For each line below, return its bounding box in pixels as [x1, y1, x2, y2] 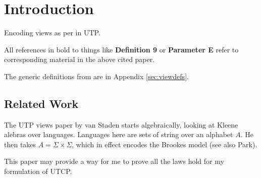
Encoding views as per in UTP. [4, 27, 100, 38]
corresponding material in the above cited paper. [4, 54, 155, 65]
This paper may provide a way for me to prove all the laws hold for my [4, 156, 224, 166]
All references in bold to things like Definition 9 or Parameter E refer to [4, 44, 239, 54]
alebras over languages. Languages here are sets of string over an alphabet [4, 129, 233, 140]
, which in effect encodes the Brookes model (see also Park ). [72, 139, 257, 149]
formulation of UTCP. [4, 166, 72, 176]
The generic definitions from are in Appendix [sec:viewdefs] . [4, 71, 189, 81]
